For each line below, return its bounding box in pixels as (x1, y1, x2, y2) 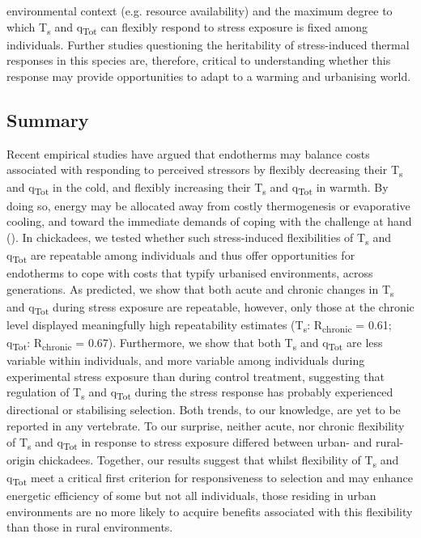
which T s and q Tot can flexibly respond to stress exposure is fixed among (6, 18, 368, 37)
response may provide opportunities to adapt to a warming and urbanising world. (6, 67, 411, 84)
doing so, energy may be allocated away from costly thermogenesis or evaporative (6, 197, 410, 214)
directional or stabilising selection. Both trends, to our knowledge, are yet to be (6, 401, 401, 418)
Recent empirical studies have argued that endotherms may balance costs (6, 145, 370, 162)
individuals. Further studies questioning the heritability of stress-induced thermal (6, 36, 410, 53)
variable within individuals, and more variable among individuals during (6, 352, 365, 369)
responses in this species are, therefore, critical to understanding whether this (6, 52, 391, 69)
